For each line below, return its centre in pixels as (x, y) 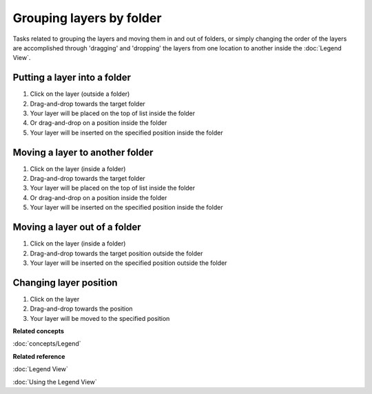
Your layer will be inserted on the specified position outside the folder (128, 263)
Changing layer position (65, 283)
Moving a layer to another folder (83, 152)
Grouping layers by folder (87, 18)
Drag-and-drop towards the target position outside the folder (116, 253)
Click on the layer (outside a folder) (80, 94)
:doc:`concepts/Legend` (47, 344)
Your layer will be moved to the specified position (100, 318)
